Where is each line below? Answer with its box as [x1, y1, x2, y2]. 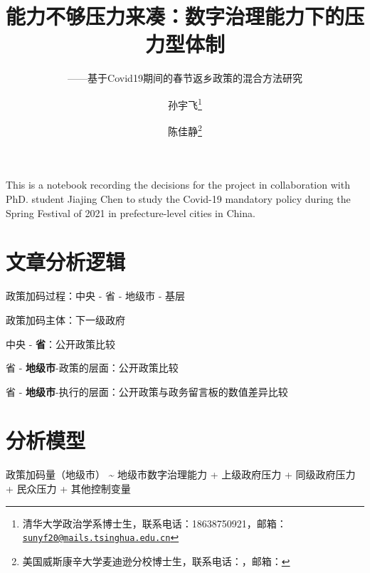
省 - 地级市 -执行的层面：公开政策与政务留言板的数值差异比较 [6, 384, 288, 399]
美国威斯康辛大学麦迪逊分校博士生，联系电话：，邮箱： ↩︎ [22, 553, 290, 568]
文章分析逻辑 [6, 247, 126, 276]
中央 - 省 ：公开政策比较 [6, 336, 115, 351]
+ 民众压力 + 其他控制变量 [6, 481, 131, 495]
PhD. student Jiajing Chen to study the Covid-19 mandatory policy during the [6, 191, 351, 206]
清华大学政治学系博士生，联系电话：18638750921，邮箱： [22, 515, 287, 530]
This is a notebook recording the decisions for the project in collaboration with [6, 177, 350, 192]
